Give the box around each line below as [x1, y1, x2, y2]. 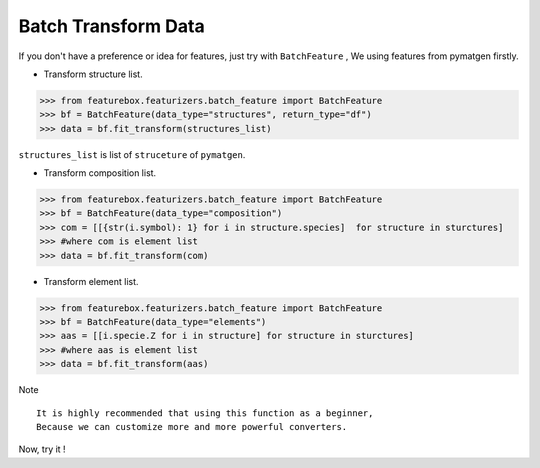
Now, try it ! [18, 443, 66, 455]
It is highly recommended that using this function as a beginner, [36, 407, 374, 419]
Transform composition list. [43, 167, 157, 179]
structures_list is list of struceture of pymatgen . [18, 148, 246, 160]
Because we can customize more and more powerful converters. [36, 421, 348, 432]
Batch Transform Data [18, 15, 205, 37]
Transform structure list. [43, 68, 144, 80]
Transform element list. [43, 275, 139, 287]
